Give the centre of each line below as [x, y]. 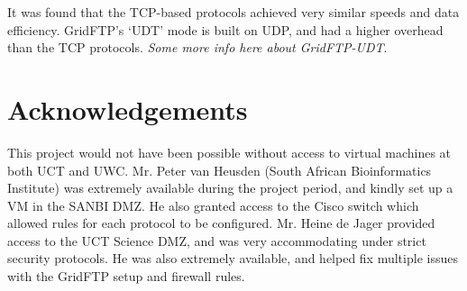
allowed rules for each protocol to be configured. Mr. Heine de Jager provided [221, 223]
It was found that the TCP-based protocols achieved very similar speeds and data [233, 12]
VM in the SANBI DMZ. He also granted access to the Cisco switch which [213, 205]
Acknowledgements [128, 109]
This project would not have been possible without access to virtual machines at [229, 152]
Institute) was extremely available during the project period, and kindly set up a [230, 188]
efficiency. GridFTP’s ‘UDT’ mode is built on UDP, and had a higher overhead [225, 29]
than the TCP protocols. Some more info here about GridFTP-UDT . [197, 47]
